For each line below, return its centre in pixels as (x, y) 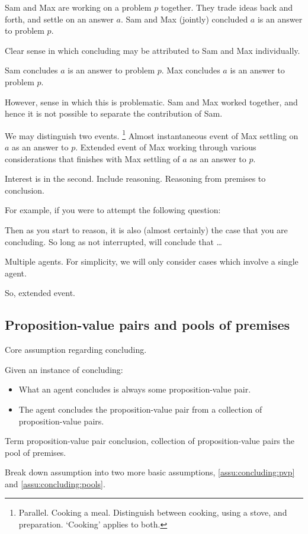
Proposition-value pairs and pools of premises (147, 325)
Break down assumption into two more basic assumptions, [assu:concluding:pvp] (150, 472)
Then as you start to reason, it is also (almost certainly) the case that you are (146, 229)
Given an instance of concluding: (64, 369)
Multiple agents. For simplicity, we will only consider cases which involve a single (152, 261)
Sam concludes (31, 70)
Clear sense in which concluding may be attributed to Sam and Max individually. (153, 50)
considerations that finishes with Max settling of (92, 158)
